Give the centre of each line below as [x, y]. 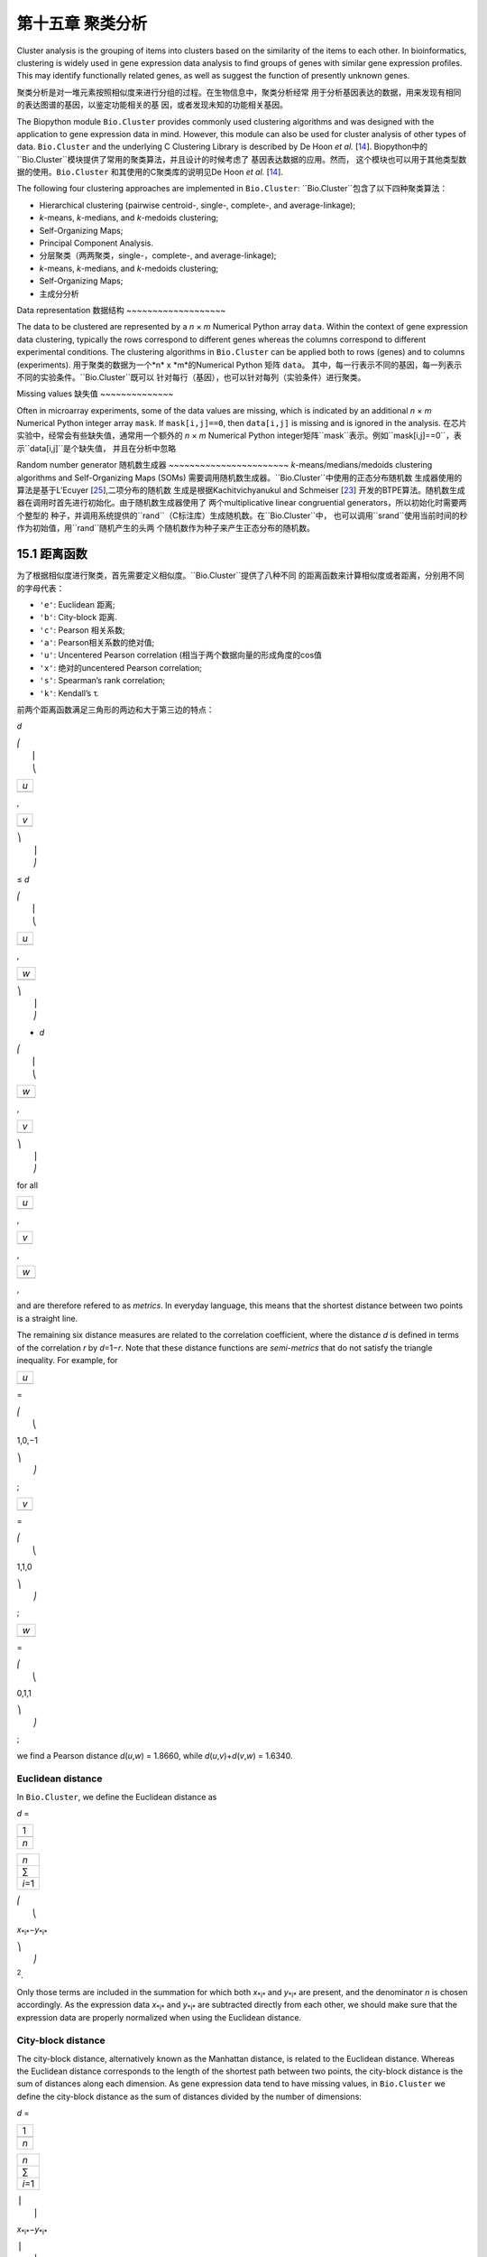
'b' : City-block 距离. [78, 618]
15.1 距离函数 [52, 554]
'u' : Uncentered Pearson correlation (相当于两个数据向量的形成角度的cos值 [180, 655]
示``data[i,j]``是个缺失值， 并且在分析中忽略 [96, 448]
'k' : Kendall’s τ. [69, 693]
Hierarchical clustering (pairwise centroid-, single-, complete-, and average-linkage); [198, 205]
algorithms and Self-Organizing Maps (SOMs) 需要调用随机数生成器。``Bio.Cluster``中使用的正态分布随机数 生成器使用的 [239, 478]
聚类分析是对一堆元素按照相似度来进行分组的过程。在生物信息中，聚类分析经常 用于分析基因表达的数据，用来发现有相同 [239, 92]
